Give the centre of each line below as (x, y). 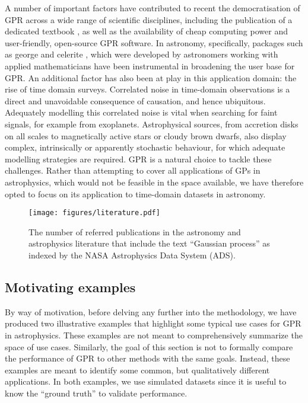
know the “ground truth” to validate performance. (96, 393)
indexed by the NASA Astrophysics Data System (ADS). (132, 255)
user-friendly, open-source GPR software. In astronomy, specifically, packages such (154, 42)
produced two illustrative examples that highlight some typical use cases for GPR (153, 323)
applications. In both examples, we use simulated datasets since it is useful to (146, 381)
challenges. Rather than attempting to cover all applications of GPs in (133, 170)
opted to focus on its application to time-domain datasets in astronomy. (135, 193)
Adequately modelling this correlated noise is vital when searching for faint (141, 112)
